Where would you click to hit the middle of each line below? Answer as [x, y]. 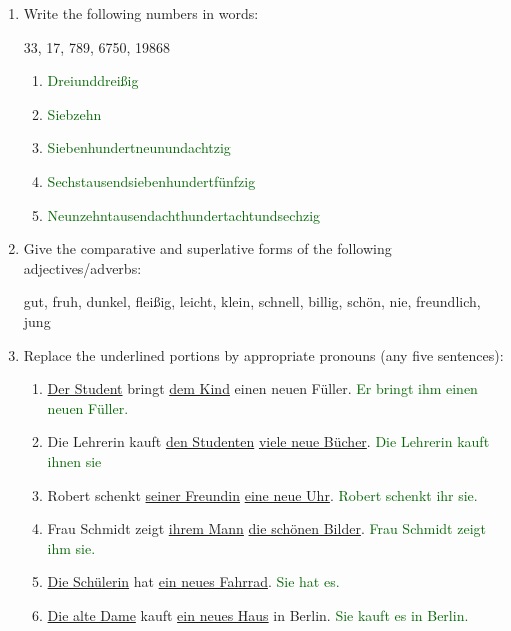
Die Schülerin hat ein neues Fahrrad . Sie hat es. [193, 581]
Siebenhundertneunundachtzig [139, 147]
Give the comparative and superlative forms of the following [207, 248]
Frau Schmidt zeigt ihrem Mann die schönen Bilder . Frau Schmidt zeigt [266, 528]
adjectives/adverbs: [82, 267]
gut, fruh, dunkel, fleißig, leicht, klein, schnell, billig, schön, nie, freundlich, [252, 301]
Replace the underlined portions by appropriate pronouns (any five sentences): [263, 354]
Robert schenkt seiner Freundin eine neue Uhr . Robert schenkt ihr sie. [262, 494]
